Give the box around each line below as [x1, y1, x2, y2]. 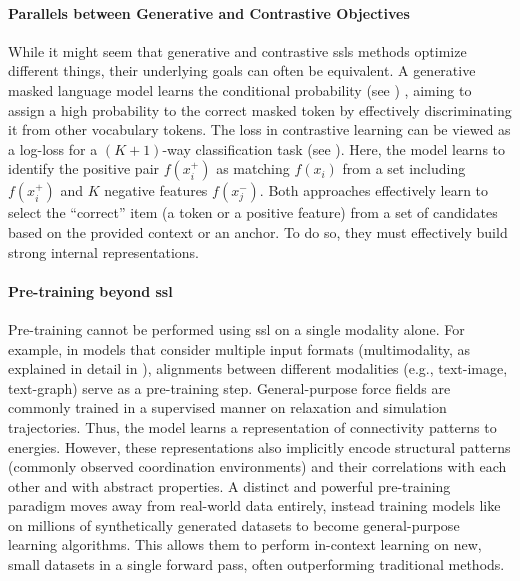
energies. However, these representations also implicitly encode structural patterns [8, 436, 511, 457]
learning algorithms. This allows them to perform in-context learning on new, [8, 534, 482, 555]
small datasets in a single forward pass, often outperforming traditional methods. [8, 554, 505, 575]
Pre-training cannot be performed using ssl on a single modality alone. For [8, 318, 465, 339]
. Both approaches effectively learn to [259, 180, 489, 201]
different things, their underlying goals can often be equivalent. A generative [8, 60, 476, 81]
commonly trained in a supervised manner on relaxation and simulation [8, 397, 447, 418]
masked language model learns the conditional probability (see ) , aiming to [8, 79, 472, 100]
